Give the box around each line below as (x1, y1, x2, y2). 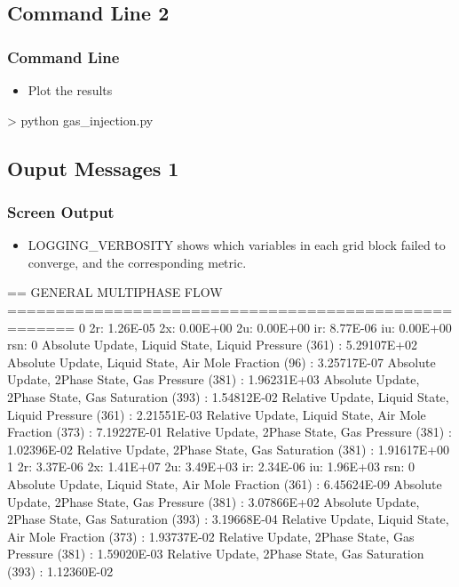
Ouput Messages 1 (7, 154, 179, 181)
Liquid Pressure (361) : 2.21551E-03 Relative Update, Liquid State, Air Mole (7, 405, 426, 423)
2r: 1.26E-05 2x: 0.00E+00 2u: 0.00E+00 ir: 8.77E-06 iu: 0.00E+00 (89, 318, 452, 336)
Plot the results (28, 81, 113, 99)
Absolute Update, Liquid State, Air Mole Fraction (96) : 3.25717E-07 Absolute (7, 352, 436, 371)
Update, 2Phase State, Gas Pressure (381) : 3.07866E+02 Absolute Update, (7, 492, 420, 511)
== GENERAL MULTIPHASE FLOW (7, 283, 223, 302)
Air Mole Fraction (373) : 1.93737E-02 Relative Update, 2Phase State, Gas (7, 527, 415, 545)
